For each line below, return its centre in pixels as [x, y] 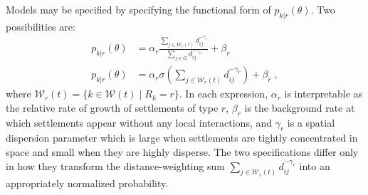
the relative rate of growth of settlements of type [112, 107]
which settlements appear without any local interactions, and [139, 122]
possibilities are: [41, 26]
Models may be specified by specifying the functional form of [138, 9]
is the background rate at [300, 107]
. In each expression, [224, 94]
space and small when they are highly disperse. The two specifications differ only [182, 152]
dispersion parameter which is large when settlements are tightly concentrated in [182, 138]
